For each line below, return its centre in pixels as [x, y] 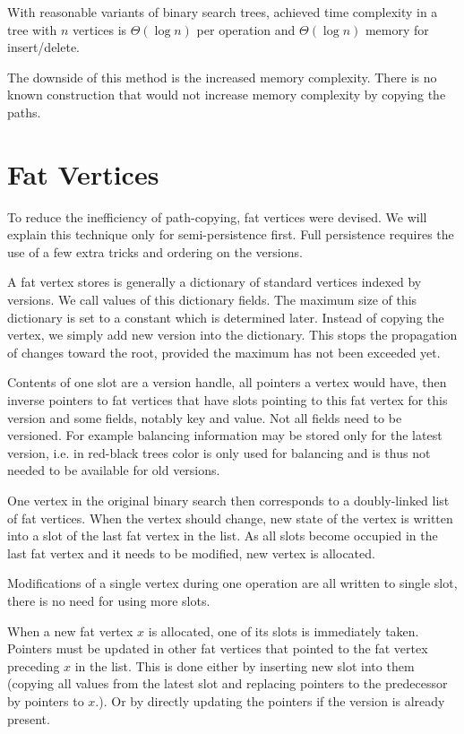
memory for [397, 29]
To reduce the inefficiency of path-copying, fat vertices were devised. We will [217, 216]
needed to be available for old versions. [114, 470]
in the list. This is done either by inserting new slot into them [245, 665]
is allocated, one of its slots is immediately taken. [284, 630]
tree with [32, 29]
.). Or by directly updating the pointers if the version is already [270, 700]
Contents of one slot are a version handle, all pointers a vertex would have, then [227, 382]
